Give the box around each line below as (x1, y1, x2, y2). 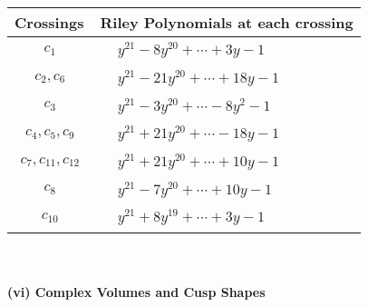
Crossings (15, 12, 84, 33)
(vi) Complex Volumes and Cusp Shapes (7, 282, 266, 301)
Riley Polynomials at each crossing (100, 12, 353, 33)
